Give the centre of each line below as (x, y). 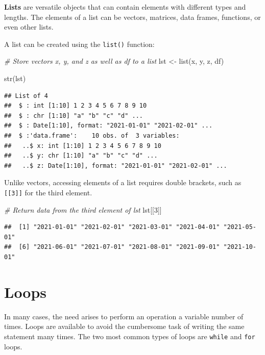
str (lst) (15, 78)
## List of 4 (26, 96)
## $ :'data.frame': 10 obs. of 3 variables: (92, 136)
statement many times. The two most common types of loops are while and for (130, 336)
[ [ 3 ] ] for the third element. (48, 192)
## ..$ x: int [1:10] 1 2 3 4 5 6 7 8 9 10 (83, 146)
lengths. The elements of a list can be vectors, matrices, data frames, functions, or (132, 17)
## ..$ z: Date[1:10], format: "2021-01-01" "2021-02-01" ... (116, 166)
